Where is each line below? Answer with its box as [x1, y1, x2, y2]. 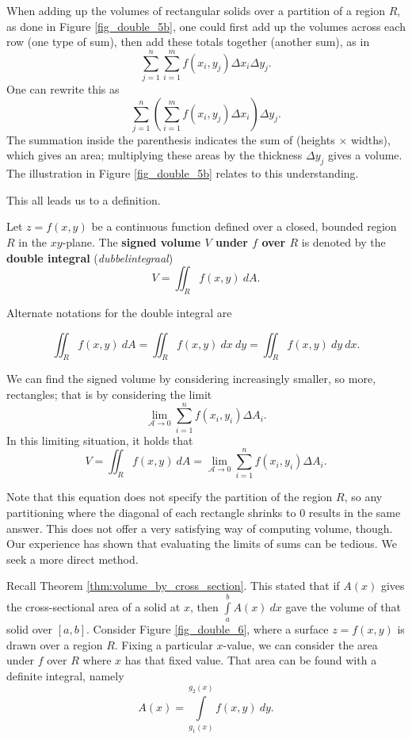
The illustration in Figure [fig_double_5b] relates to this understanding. [6, 165, 359, 182]
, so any [344, 488, 383, 505]
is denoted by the [301, 234, 386, 250]
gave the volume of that [285, 598, 401, 615]
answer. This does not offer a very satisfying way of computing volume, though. [6, 519, 393, 536]
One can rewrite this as [6, 80, 120, 97]
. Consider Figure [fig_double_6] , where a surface [86, 621, 329, 638]
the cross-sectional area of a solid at [6, 598, 181, 615]
